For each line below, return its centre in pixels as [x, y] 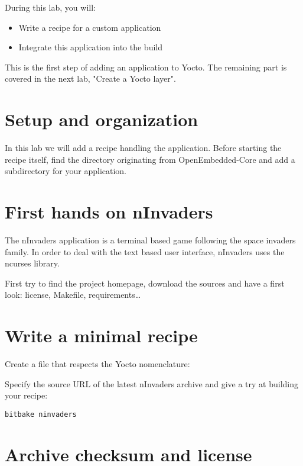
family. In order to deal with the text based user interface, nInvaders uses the [145, 251]
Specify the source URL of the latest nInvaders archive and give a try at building [151, 383]
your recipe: [26, 395]
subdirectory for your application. [66, 171]
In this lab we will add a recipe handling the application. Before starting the [143, 148]
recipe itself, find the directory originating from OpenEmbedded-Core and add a [150, 159]
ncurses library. [32, 263]
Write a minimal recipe [101, 335]
